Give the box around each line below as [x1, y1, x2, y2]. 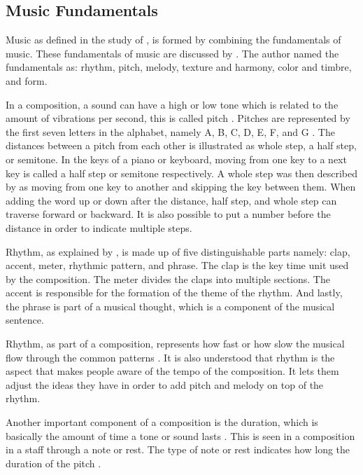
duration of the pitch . [6, 455, 101, 470]
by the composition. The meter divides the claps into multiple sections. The [6, 271, 330, 286]
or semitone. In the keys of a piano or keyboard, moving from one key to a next [6, 151, 347, 166]
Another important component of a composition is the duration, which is [6, 415, 318, 429]
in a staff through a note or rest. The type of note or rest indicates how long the [6, 442, 350, 457]
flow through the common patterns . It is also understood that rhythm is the [6, 350, 335, 364]
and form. [6, 73, 48, 88]
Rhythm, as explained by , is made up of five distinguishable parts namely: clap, [6, 244, 350, 259]
